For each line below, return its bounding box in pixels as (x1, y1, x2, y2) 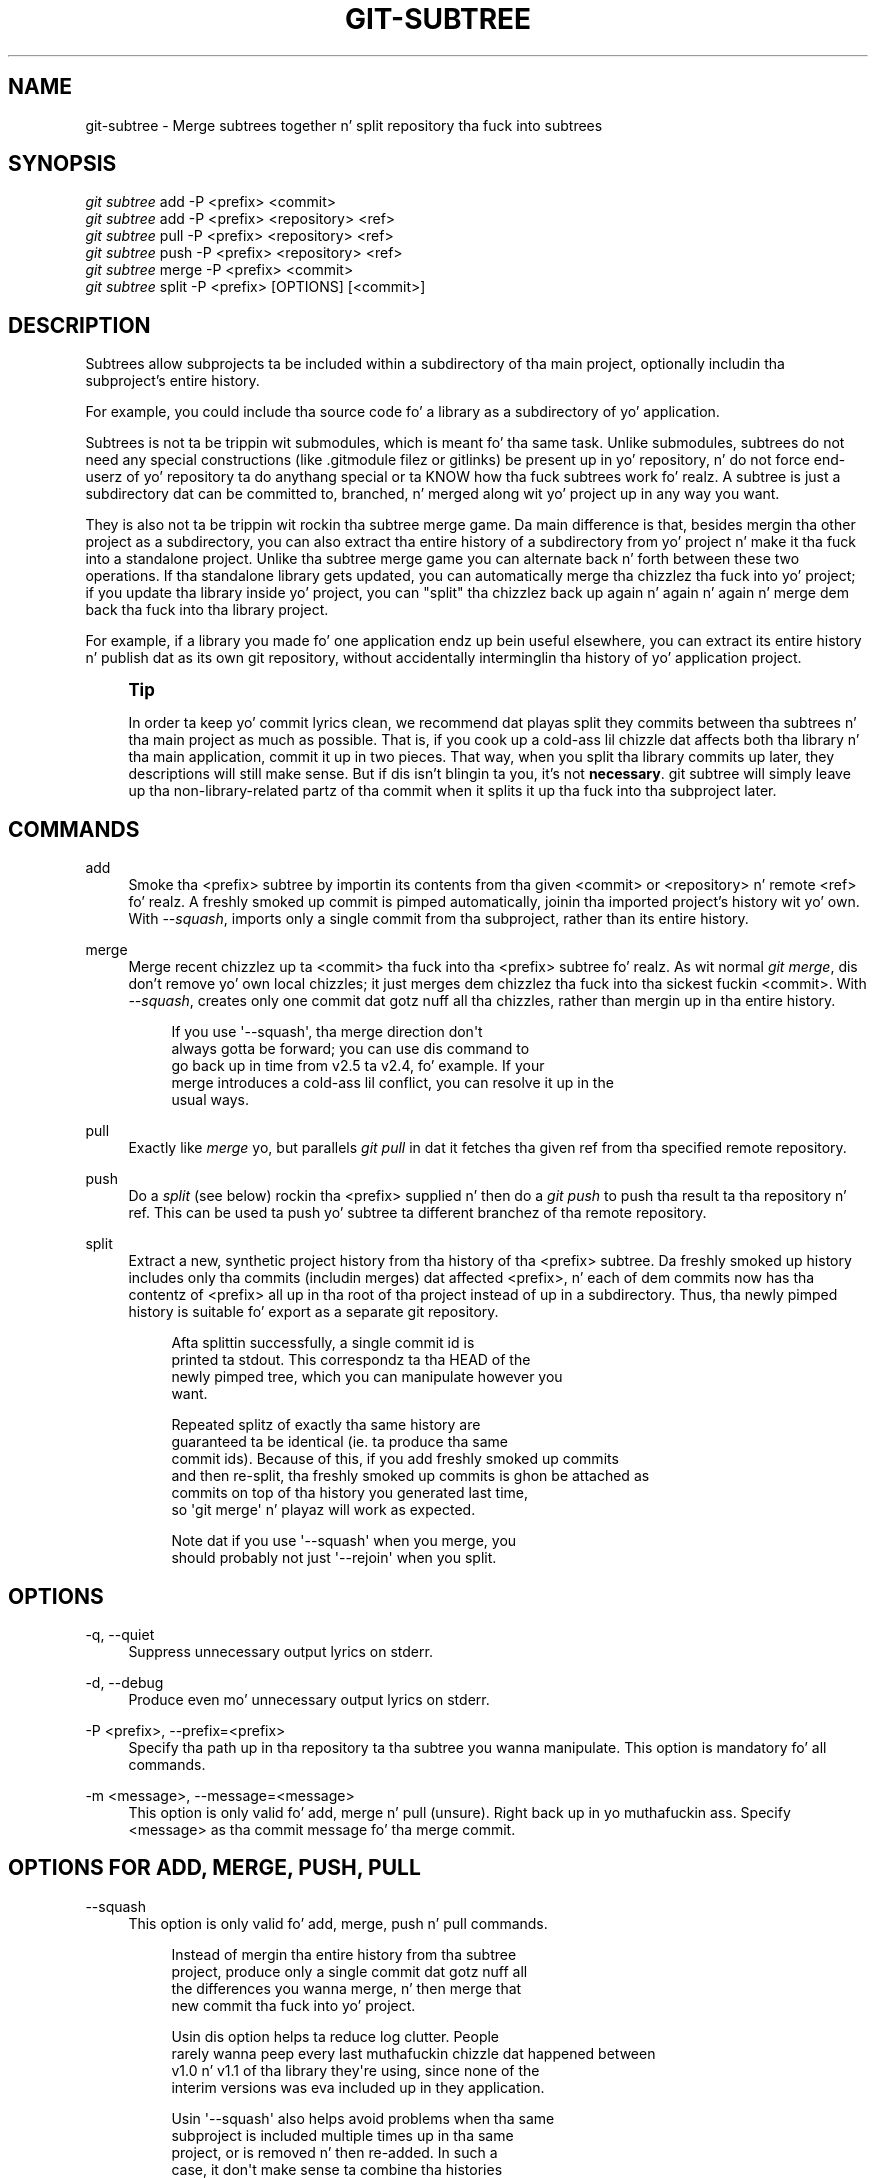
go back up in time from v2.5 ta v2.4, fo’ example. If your (171, 1057, 545, 1075)
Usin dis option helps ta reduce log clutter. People (171, 2027, 500, 2045)
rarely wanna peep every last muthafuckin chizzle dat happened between (171, 2044, 656, 2062)
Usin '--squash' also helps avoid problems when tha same (171, 2109, 555, 2127)
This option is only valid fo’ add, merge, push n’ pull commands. (128, 1914, 548, 1932)
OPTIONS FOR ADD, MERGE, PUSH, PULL (8, 1855, 421, 1881)
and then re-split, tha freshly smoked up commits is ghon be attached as (171, 1467, 650, 1485)
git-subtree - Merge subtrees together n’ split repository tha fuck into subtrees (85, 116, 603, 134)
